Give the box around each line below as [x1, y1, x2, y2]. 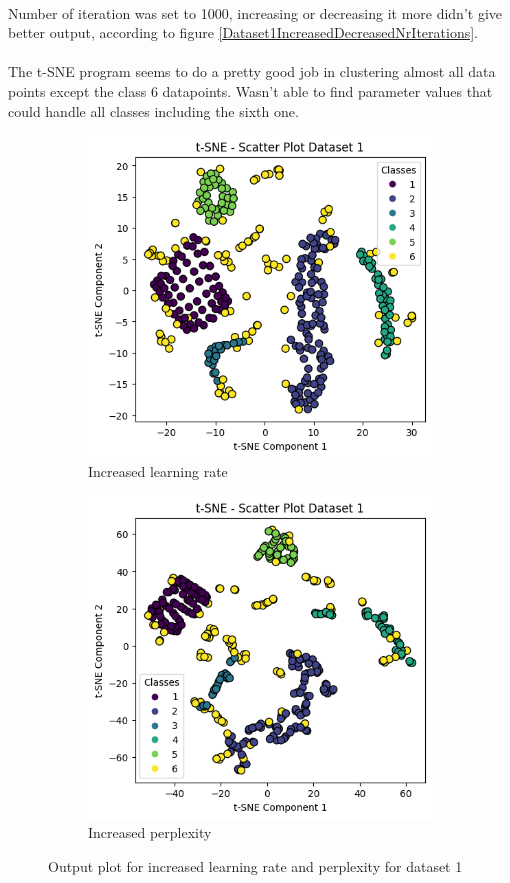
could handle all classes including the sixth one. [8, 100, 299, 121]
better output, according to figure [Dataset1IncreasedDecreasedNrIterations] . [8, 22, 478, 43]
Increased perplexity [88, 822, 212, 843]
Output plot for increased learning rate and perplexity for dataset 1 [48, 855, 463, 876]
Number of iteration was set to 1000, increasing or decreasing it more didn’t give [8, 2, 503, 23]
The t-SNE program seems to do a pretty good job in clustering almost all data [8, 61, 496, 82]
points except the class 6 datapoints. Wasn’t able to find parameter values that [8, 80, 493, 101]
